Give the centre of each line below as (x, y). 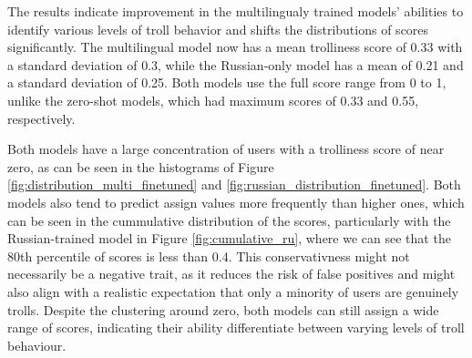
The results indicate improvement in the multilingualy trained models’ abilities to (236, 11)
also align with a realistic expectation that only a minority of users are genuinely (233, 291)
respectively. (41, 118)
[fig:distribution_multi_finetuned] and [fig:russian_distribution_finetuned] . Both (234, 184)
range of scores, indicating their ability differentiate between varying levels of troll (236, 327)
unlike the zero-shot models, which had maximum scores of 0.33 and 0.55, (213, 100)
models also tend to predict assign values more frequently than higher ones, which (236, 202)
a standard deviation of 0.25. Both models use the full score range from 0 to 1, (227, 82)
